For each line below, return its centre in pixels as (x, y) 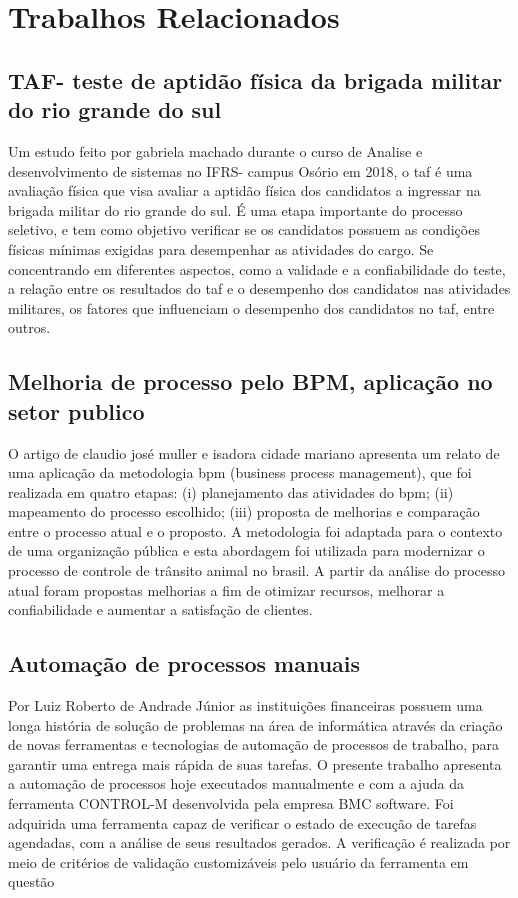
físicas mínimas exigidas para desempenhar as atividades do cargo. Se (221, 248)
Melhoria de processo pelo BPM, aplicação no (250, 381)
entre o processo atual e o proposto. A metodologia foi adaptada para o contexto (255, 530)
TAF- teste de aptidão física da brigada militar (255, 79)
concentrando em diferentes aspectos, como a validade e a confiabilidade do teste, (257, 268)
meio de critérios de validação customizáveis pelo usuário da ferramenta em (238, 861)
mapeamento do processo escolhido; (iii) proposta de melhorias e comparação (244, 511)
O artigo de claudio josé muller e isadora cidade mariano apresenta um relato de (254, 452)
